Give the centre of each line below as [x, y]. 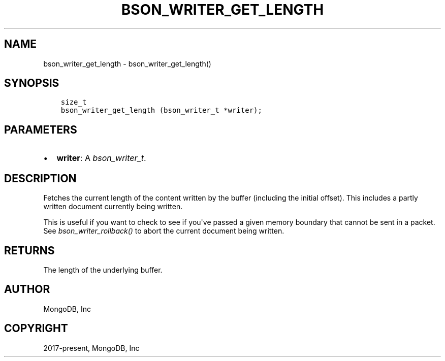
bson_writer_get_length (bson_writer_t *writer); [161, 110]
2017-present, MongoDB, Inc [91, 348]
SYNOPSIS [32, 83]
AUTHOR [27, 289]
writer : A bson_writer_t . [101, 158]
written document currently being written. [113, 207]
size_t [74, 102]
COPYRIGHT [36, 329]
